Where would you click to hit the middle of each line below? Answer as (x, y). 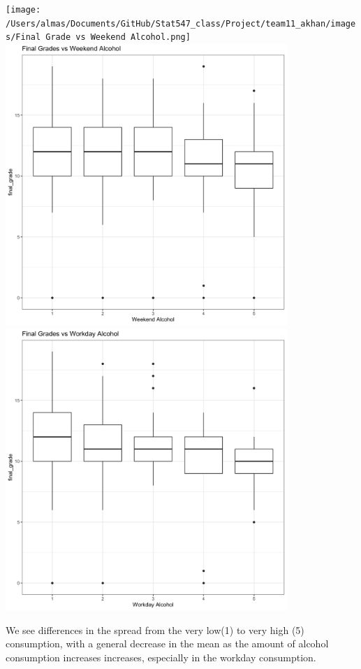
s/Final (23, 37)
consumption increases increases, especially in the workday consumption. (161, 657)
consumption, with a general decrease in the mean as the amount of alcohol (167, 643)
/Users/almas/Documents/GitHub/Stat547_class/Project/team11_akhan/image (181, 23)
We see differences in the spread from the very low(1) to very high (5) (155, 630)
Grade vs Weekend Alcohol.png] (118, 37)
